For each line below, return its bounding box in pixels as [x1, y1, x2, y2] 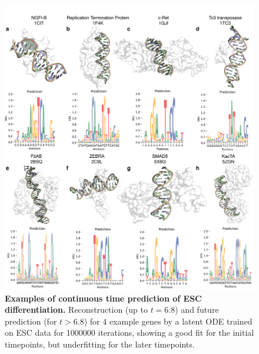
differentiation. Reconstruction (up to [5, 303, 148, 316]
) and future [175, 303, 219, 316]
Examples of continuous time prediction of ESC [5, 292, 202, 304]
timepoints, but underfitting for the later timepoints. [5, 338, 195, 350]
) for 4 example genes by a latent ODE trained [84, 315, 253, 327]
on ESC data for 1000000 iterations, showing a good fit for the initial [5, 326, 254, 339]
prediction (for [5, 315, 57, 327]
